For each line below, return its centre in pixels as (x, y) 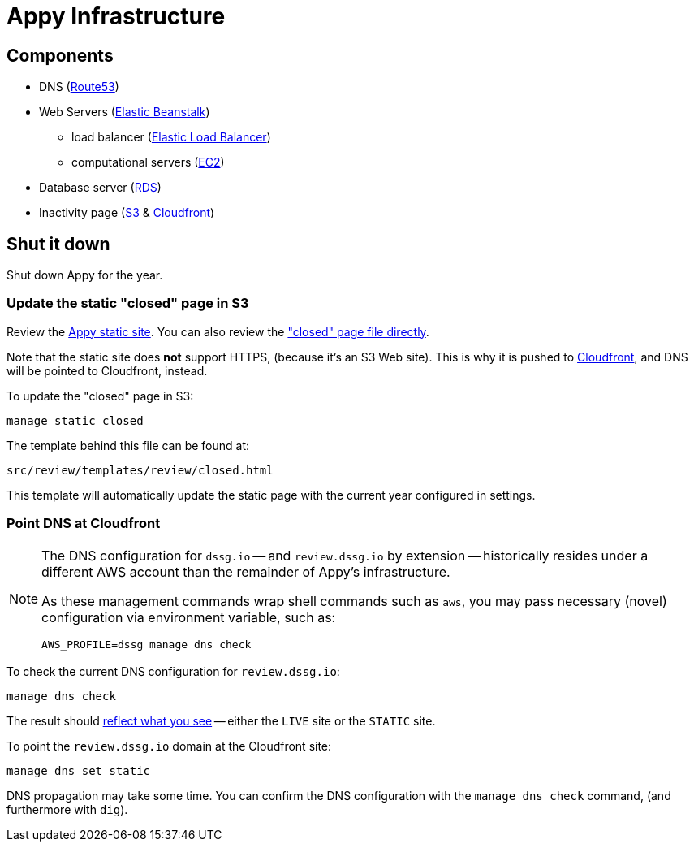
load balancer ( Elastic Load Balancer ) (171, 137)
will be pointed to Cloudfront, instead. (107, 370)
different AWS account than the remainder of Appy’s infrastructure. (246, 571)
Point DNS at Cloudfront (84, 524)
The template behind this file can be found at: (128, 445)
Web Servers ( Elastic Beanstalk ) (125, 112)
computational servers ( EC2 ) (148, 162)
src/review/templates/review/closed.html (140, 470)
